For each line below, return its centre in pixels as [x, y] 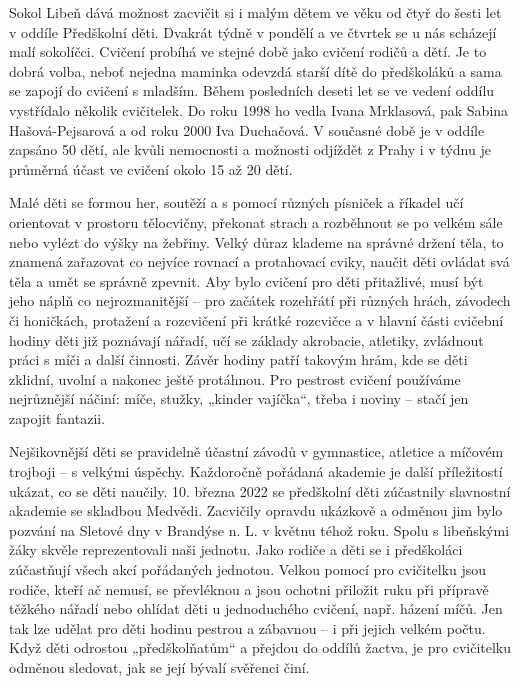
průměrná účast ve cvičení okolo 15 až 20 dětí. [151, 168]
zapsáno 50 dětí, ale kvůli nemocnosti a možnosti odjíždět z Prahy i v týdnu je [250, 149]
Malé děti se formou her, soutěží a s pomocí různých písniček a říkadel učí [236, 202]
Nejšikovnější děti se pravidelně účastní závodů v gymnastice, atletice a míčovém [256, 451]
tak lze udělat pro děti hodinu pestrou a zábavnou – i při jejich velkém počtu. [247, 627]
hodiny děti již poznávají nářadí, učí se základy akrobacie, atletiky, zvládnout [246, 339]
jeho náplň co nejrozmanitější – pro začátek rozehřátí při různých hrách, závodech [260, 300]
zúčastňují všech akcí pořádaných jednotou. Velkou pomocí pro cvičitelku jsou [248, 569]
